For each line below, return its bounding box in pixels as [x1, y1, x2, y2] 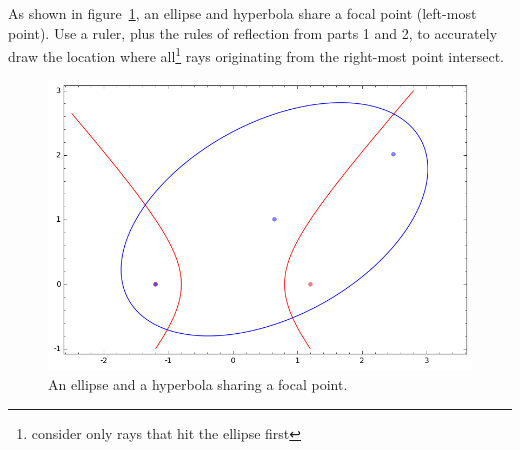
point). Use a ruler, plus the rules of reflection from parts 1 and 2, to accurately [8, 22, 498, 43]
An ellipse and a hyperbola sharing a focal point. [48, 373, 348, 394]
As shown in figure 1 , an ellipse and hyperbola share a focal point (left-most [8, 3, 477, 23]
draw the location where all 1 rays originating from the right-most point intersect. [8, 43, 504, 66]
